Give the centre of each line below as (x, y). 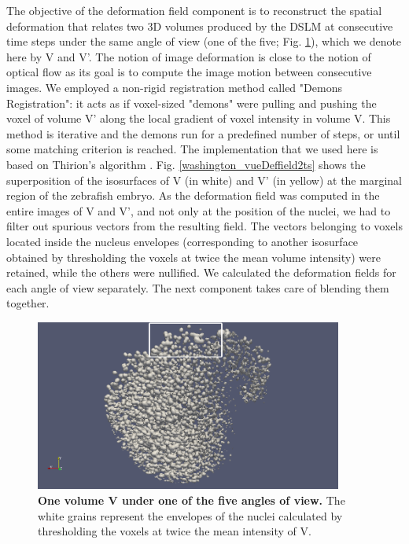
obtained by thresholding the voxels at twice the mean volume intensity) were (193, 257)
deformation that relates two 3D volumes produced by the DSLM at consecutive (200, 26)
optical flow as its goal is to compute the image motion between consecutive (189, 72)
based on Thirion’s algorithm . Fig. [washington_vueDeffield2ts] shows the (186, 164)
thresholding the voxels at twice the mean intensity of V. (175, 531)
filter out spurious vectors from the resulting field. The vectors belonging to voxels (204, 226)
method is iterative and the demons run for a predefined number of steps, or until (203, 133)
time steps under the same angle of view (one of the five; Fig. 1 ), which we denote (204, 41)
